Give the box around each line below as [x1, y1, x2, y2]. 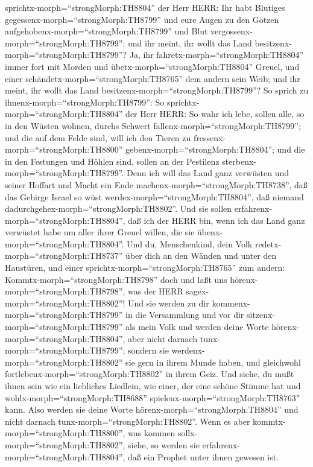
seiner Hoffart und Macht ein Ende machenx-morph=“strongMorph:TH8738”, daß [5, 178, 308, 191]
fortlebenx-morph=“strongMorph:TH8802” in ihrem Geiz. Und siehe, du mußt [5, 367, 294, 380]
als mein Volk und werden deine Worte [125, 320, 269, 333]
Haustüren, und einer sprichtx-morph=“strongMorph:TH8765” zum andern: [5, 261, 285, 274]
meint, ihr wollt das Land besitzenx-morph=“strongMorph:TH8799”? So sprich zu [5, 84, 309, 97]
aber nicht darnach [128, 332, 198, 345]
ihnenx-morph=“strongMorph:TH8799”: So [5, 95, 165, 108]
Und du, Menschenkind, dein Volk [127, 237, 253, 250]
